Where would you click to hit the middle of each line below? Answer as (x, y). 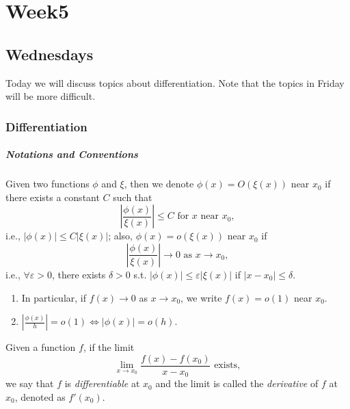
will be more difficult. (51, 96)
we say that (30, 383)
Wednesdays (50, 54)
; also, (121, 236)
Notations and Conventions (72, 154)
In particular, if (54, 297)
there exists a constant (53, 197)
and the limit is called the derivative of (237, 383)
